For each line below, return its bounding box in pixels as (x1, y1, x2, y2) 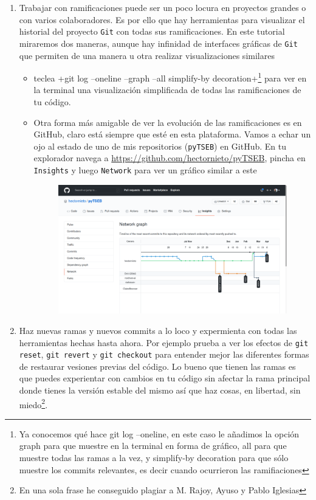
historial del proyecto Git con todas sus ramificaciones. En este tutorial (19, 25, 285, 38)
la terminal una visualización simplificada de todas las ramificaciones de (33, 83, 301, 96)
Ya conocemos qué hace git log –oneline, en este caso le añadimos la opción (19, 427, 300, 440)
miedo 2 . (19, 396, 48, 411)
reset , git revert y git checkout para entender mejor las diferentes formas (19, 348, 309, 361)
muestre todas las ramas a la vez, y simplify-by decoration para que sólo (19, 451, 289, 464)
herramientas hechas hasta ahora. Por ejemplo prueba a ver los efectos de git (19, 336, 309, 349)
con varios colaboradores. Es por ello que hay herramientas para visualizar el (19, 13, 305, 26)
